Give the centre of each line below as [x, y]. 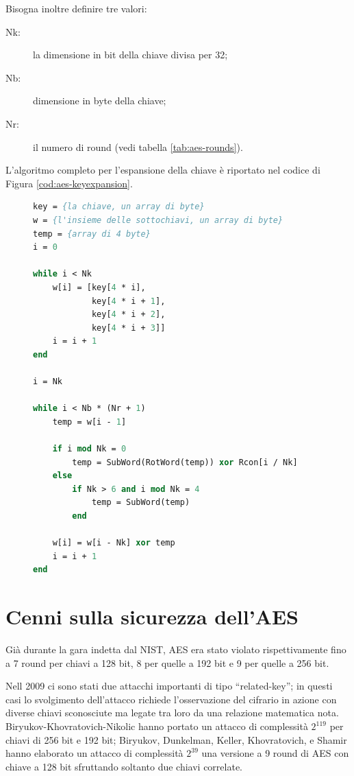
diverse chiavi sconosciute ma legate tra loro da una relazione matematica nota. [172, 713]
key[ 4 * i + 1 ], [128, 301]
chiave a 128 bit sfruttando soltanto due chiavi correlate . [124, 766]
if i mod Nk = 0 [89, 449]
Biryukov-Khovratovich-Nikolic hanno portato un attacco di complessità [157, 726]
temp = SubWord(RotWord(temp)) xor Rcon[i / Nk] [185, 462]
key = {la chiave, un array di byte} [119, 207]
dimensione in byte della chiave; [100, 101]
